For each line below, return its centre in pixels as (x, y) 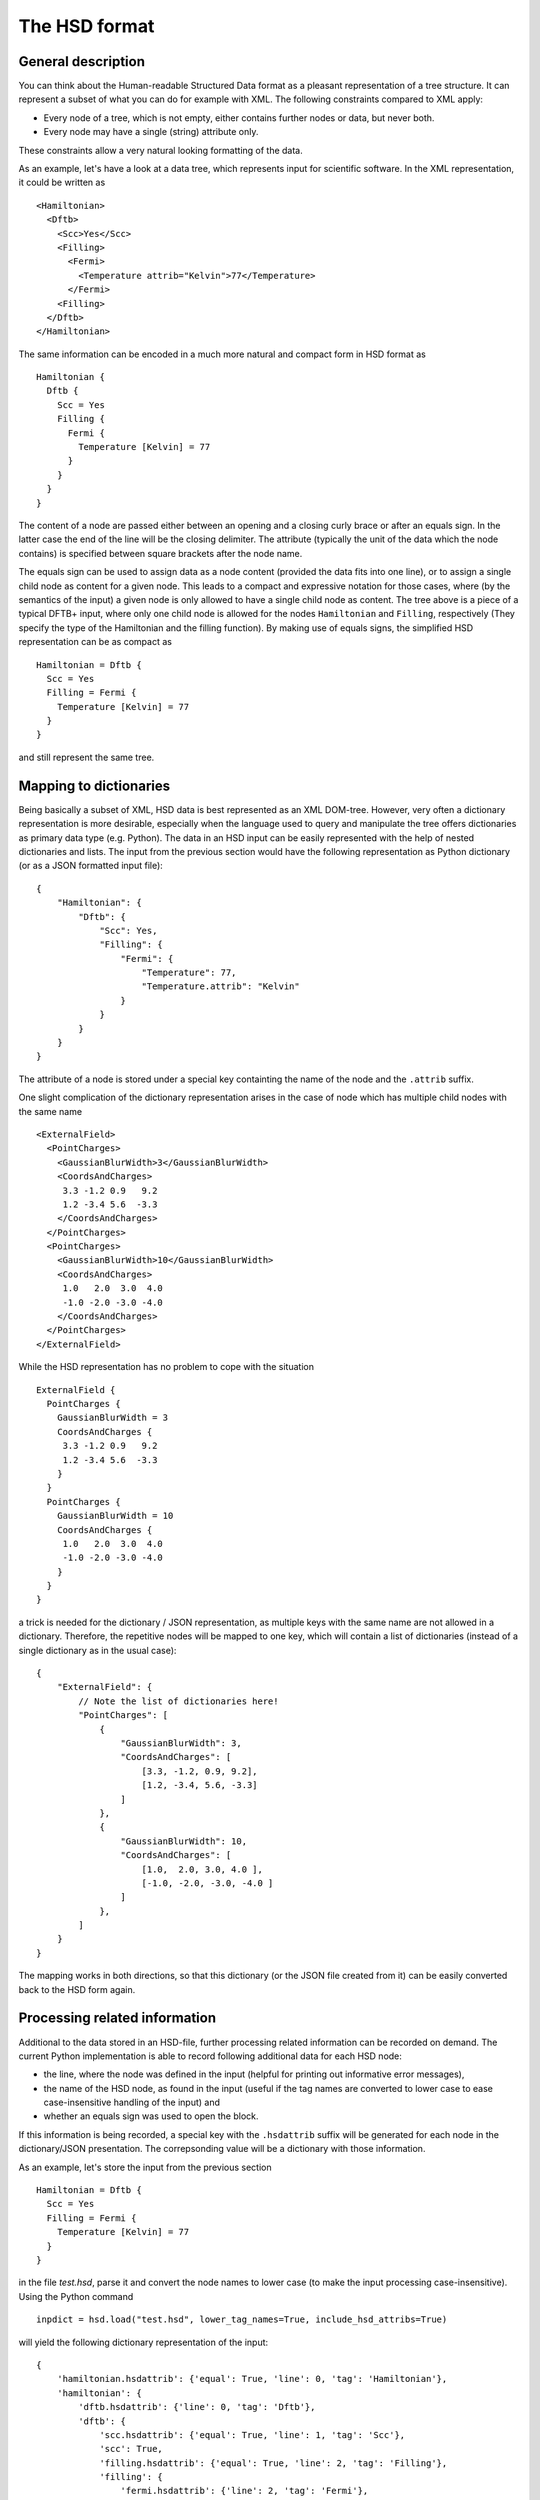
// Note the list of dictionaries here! (178, 1701)
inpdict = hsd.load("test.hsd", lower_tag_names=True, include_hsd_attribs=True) (242, 2319)
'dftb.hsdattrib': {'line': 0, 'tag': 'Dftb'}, (197, 2407)
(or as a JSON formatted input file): (91, 866)
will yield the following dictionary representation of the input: (143, 2342)
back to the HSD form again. (77, 1989)
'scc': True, (131, 2449)
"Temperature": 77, (189, 973)
